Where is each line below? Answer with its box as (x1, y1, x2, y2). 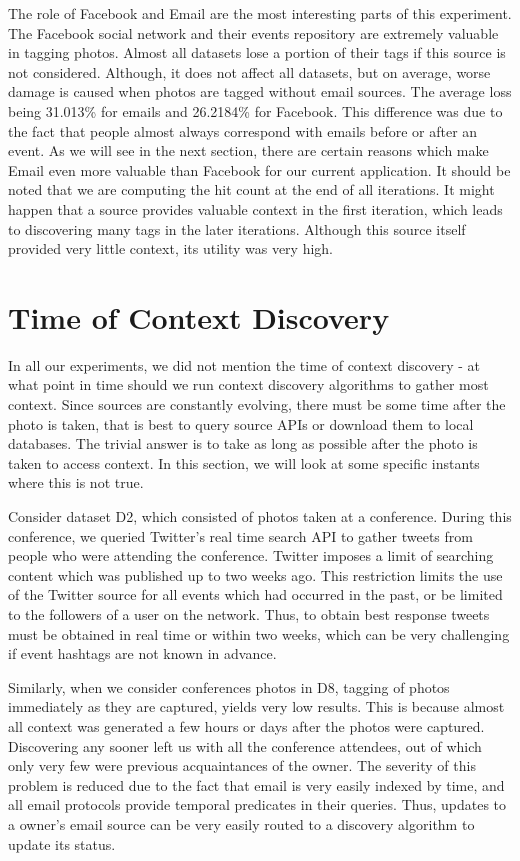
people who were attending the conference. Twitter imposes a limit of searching (8, 545, 494, 566)
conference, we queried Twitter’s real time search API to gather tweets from (8, 525, 473, 546)
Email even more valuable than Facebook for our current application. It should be (8, 159, 511, 180)
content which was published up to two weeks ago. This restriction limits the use (8, 564, 503, 585)
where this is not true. (8, 472, 144, 493)
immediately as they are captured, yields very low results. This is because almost (8, 696, 505, 717)
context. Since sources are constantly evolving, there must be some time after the (8, 394, 506, 415)
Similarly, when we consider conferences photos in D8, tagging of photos (8, 676, 450, 697)
